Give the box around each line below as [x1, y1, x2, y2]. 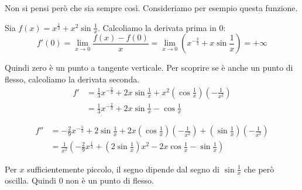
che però [243, 163, 274, 175]
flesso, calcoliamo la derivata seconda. [5, 73, 140, 85]
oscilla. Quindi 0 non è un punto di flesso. [5, 174, 154, 186]
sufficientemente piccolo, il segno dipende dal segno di [27, 163, 220, 175]
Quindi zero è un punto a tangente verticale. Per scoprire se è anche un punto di [5, 61, 293, 74]
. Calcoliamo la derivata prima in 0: [98, 21, 226, 33]
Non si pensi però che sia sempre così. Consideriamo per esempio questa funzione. [5, 2, 298, 13]
